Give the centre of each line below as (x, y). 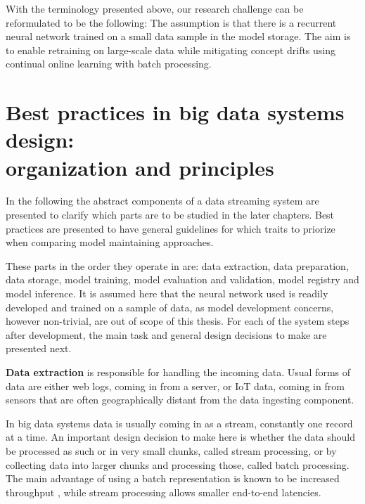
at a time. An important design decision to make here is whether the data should (181, 437)
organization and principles (140, 167)
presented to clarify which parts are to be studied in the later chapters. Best (170, 215)
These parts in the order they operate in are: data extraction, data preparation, (177, 265)
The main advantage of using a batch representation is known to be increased (173, 478)
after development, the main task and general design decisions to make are (166, 334)
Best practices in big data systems (175, 112)
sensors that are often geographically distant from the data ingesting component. (180, 400)
